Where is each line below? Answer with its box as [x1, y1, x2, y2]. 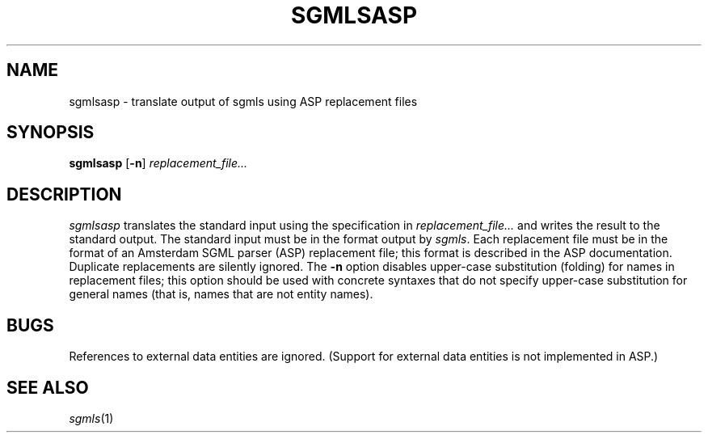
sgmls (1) [69, 411, 114, 425]
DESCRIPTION [6, 184, 122, 205]
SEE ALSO [6, 377, 89, 398]
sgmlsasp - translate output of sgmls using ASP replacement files [69, 94, 418, 108]
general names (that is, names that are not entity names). [69, 287, 373, 302]
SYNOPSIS [6, 122, 95, 143]
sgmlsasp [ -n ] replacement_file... [69, 156, 248, 171]
